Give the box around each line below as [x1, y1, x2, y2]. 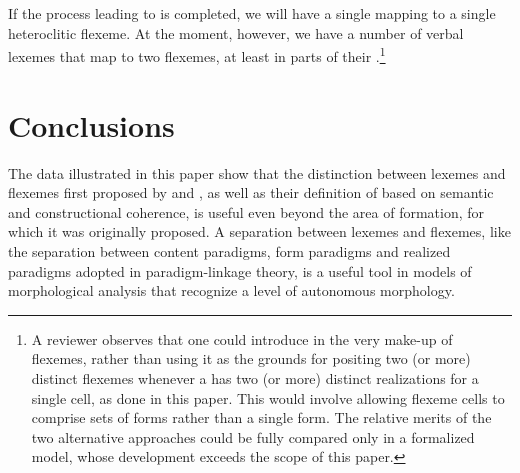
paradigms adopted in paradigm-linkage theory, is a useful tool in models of [8, 260, 472, 281]
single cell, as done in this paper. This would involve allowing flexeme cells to [31, 387, 505, 408]
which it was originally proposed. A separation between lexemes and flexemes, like [8, 221, 511, 242]
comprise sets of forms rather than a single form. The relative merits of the [31, 407, 492, 428]
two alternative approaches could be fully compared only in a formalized [31, 426, 475, 447]
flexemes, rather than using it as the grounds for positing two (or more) [31, 348, 471, 369]
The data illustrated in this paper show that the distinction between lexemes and [8, 162, 506, 183]
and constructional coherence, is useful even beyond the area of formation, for [8, 201, 485, 222]
